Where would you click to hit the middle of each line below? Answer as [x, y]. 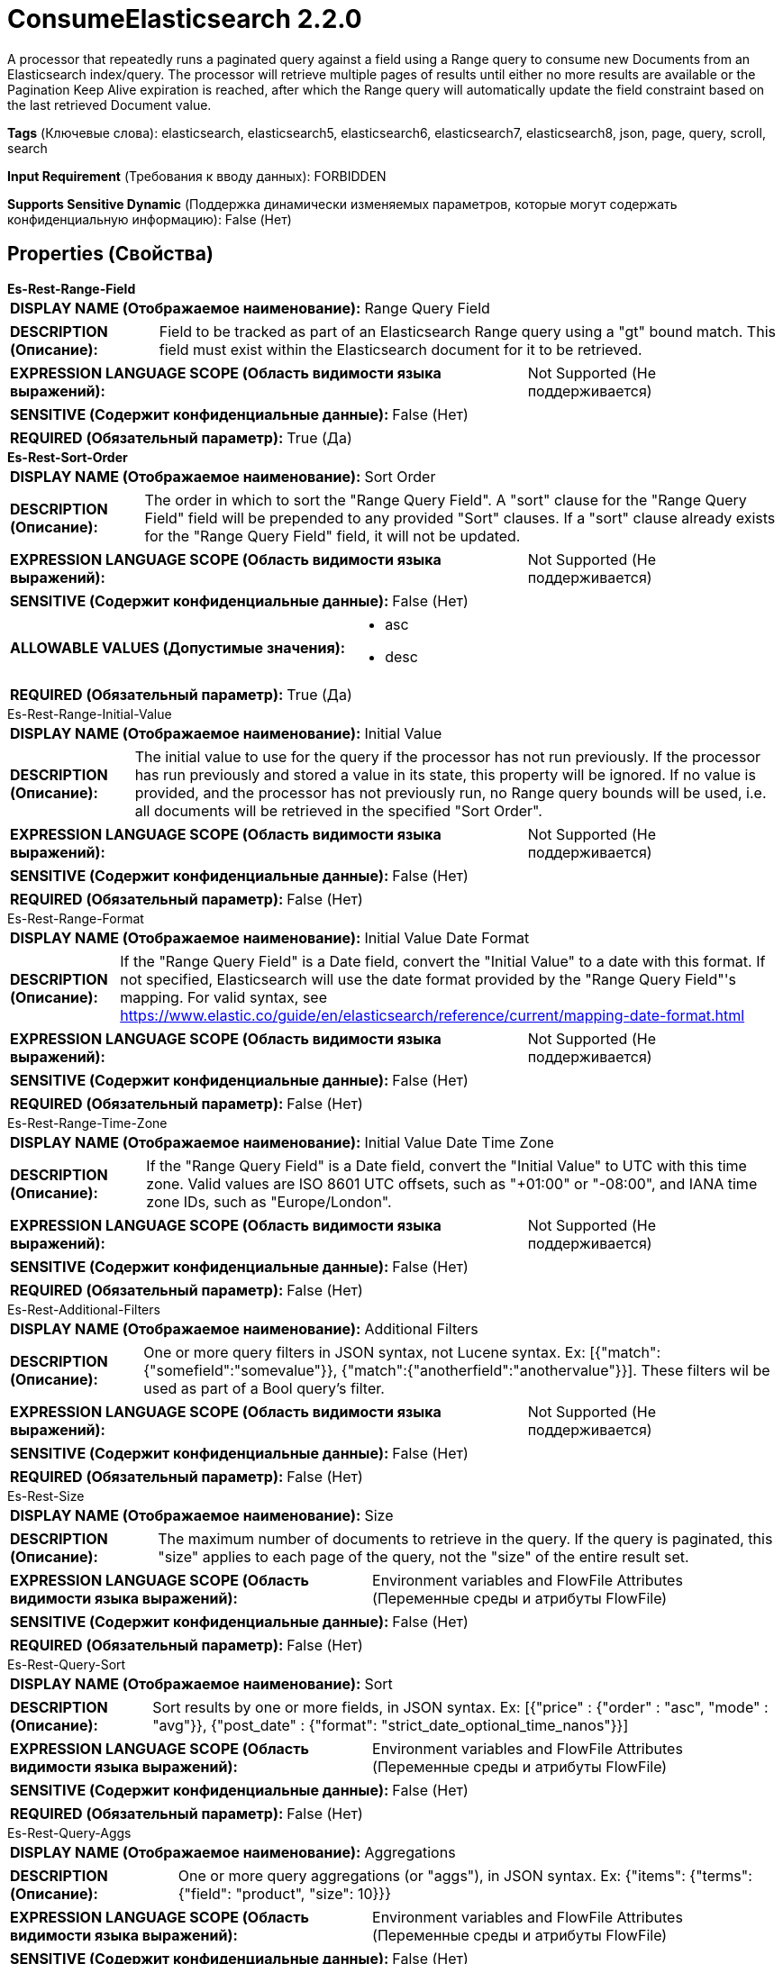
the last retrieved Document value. [109, 105]
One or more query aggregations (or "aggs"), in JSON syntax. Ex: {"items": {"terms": [465, 1875]
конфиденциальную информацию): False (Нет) [150, 219]
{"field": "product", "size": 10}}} [284, 1893]
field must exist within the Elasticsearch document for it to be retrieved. [401, 349]
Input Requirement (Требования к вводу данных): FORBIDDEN [197, 176]
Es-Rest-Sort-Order [68, 457]
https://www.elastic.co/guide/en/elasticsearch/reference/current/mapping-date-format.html [432, 1015]
